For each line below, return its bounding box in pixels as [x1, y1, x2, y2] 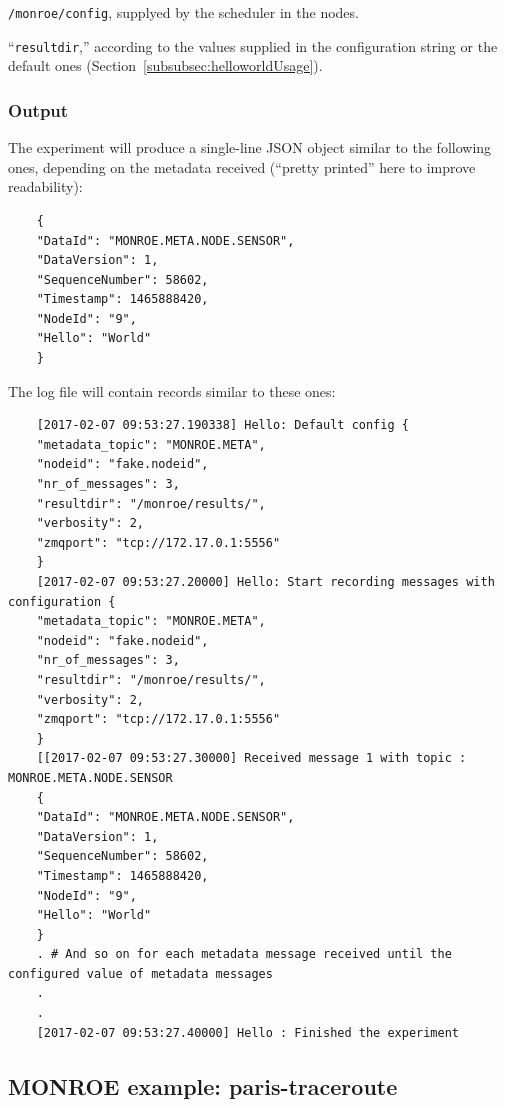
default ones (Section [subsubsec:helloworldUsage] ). [8, 55, 323, 76]
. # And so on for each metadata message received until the [36, 947, 452, 962]
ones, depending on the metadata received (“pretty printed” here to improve [8, 156, 476, 177]
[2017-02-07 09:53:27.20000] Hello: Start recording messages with [36, 575, 495, 589]
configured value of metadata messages [8, 966, 273, 981]
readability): [8, 176, 83, 197]
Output [8, 97, 69, 122]
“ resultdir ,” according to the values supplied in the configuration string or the [8, 35, 498, 56]
